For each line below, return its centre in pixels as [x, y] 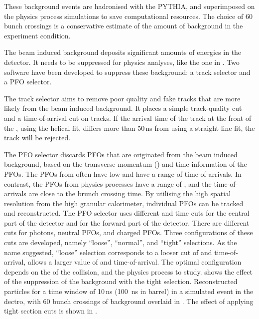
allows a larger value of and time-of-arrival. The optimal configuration [134, 262]
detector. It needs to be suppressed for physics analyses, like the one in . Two [122, 62]
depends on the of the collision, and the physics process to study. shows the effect [128, 271]
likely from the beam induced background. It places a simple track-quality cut [123, 108]
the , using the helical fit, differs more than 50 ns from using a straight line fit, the [129, 128]
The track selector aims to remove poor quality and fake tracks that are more [122, 98]
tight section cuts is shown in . [51, 311]
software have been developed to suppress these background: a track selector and [127, 72]
